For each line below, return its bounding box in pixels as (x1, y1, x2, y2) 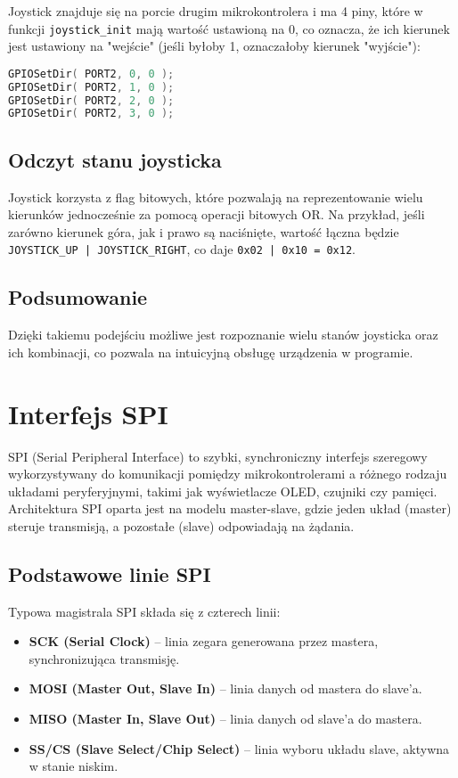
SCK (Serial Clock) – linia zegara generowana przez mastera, (29, 632, 379, 651)
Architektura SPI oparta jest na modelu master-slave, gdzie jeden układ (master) (8, 499, 452, 518)
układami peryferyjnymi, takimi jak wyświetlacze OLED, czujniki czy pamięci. (8, 481, 438, 500)
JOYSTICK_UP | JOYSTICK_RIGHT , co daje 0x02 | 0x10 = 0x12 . (8, 240, 356, 258)
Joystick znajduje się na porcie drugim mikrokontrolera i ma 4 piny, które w (8, 2, 423, 20)
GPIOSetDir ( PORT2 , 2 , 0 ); (8, 94, 175, 107)
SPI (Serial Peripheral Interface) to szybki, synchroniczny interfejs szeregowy (8, 446, 428, 465)
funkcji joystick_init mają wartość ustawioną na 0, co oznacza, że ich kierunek (8, 19, 450, 37)
